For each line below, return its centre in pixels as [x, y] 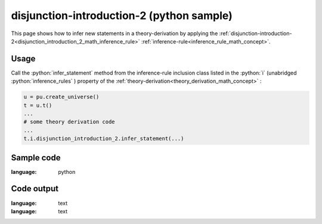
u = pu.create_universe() [61, 97]
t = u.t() [38, 105]
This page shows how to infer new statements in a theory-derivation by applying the [114, 33]
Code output [35, 189]
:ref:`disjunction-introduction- [256, 33]
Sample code [36, 158]
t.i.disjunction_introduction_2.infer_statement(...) [104, 139]
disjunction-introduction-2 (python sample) [122, 15]
